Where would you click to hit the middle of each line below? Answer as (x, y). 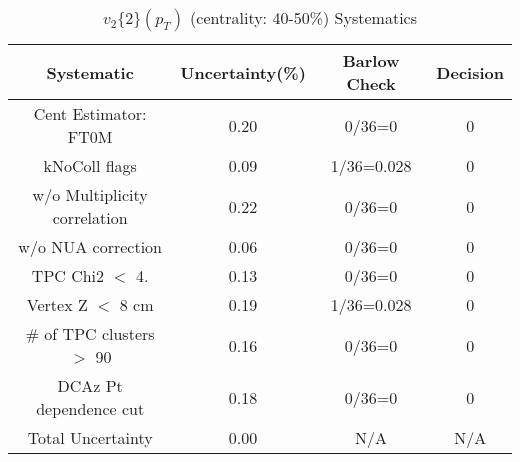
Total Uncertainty (90, 437)
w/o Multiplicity (90, 194)
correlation (90, 217)
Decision (470, 72)
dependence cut (90, 408)
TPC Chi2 (68, 275)
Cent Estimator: (90, 113)
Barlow (371, 60)
